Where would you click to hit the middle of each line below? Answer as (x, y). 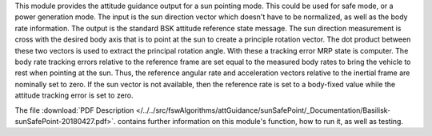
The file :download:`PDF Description (74, 110)
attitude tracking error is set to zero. (74, 95)
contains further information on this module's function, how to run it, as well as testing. (260, 121)
